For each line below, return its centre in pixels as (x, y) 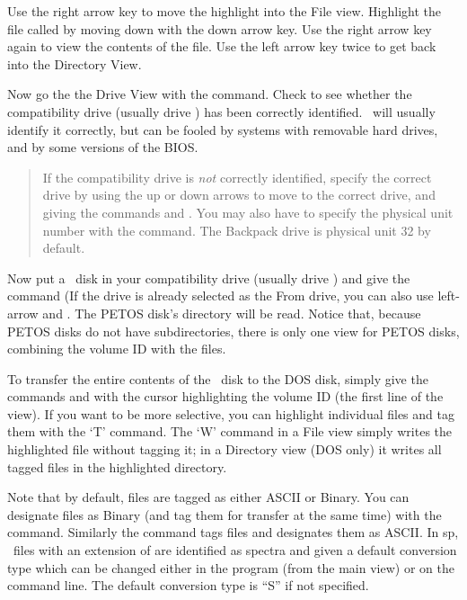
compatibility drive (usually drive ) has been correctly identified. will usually (221, 111)
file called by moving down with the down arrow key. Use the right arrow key (220, 28)
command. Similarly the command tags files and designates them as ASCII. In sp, (233, 532)
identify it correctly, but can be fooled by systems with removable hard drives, (223, 129)
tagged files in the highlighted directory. (117, 466)
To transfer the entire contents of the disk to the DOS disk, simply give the (218, 378)
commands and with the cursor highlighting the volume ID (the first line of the (225, 396)
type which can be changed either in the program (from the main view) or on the (231, 567)
